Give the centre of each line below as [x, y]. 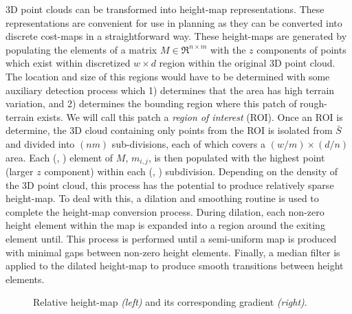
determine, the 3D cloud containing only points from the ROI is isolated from [169, 130]
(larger [20, 171]
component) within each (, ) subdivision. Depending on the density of [191, 171]
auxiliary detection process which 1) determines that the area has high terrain [170, 90]
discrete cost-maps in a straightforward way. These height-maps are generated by [176, 36]
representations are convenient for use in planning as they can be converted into [174, 22]
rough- [313, 103]
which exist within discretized [68, 63]
